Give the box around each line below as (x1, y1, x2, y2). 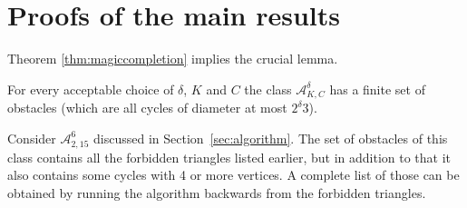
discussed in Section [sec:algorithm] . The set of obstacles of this (92, 128, 448, 147)
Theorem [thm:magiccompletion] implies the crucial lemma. (7, 49, 338, 68)
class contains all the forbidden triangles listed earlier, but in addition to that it (7, 147, 452, 166)
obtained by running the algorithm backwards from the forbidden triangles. (7, 183, 426, 202)
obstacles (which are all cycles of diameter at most (7, 98, 287, 117)
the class (244, 79, 292, 98)
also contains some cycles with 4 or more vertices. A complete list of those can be (7, 165, 460, 184)
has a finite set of (329, 79, 425, 98)
